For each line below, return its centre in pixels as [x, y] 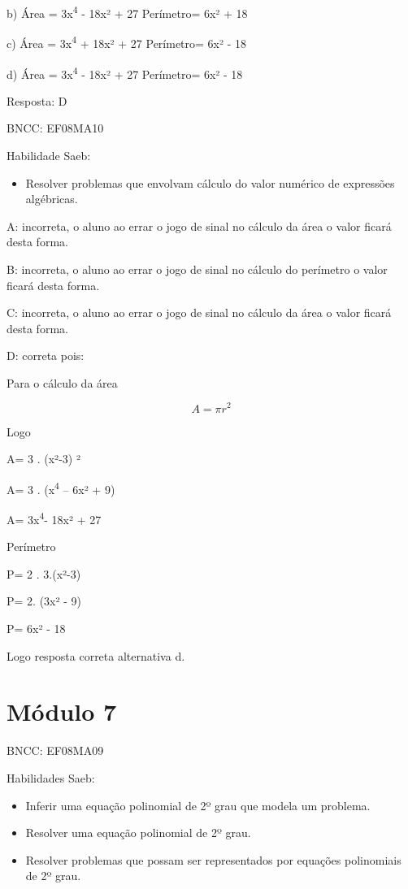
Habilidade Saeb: [49, 155]
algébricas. [52, 199]
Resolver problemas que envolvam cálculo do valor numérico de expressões [210, 182]
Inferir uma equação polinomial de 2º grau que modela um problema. [198, 805]
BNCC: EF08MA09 [55, 750]
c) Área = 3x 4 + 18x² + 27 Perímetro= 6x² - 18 [127, 42]
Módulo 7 [62, 711]
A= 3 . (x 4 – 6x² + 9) [61, 488]
